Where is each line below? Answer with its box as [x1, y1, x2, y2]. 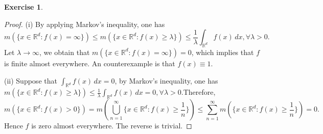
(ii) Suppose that [4, 75, 57, 86]
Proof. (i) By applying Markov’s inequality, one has [4, 18, 165, 29]
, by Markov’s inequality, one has [114, 75, 218, 86]
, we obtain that [39, 46, 90, 57]
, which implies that [191, 46, 254, 57]
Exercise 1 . [4, 2, 43, 12]
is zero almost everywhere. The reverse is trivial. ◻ [31, 120, 192, 131]
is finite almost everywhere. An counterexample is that [4, 58, 175, 68]
